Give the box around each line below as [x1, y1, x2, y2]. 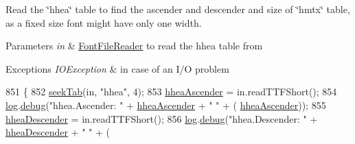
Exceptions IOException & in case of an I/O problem [5, 61, 229, 75]
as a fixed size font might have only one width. [5, 15, 202, 29]
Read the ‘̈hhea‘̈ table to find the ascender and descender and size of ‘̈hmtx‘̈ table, [5, 2, 350, 16]
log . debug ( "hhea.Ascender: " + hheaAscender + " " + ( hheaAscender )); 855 [5, 97, 326, 112]
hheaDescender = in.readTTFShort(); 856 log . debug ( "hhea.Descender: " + [5, 111, 318, 125]
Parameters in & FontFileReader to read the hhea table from [5, 38, 263, 53]
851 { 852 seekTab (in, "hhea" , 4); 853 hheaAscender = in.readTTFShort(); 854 [5, 84, 337, 99]
